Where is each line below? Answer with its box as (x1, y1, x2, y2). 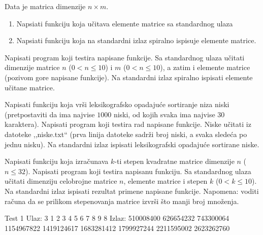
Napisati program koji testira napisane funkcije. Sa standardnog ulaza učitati (5, 52, 245, 62)
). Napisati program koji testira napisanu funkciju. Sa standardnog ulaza (25, 165, 251, 176)
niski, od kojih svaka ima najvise (113, 109, 215, 119)
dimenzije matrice (5, 62, 60, 73)
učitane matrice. (5, 82, 55, 92)
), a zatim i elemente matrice (160, 62, 250, 73)
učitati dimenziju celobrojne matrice (5, 176, 117, 186)
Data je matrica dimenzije (5, 1, 86, 11)
